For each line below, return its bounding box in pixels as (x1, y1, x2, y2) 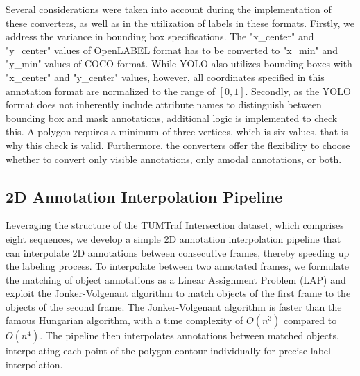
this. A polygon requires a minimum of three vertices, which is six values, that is (6, 124, 348, 139)
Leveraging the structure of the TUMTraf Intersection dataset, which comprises (6, 218, 344, 232)
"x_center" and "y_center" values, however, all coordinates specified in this (6, 69, 325, 84)
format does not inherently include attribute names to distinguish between (6, 97, 322, 112)
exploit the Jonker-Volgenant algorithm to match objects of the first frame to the (6, 286, 351, 300)
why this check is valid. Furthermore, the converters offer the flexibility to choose (6, 137, 350, 152)
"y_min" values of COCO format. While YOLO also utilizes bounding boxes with (6, 56, 352, 71)
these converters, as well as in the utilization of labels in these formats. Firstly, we (6, 15, 354, 30)
